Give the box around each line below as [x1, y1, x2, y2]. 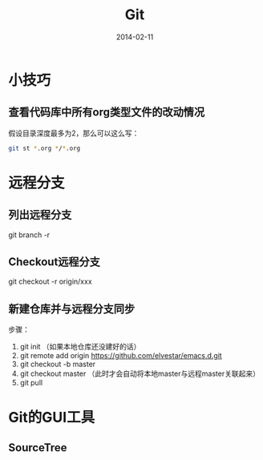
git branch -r [8, 230, 51, 240]
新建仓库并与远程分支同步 [8, 302, 135, 316]
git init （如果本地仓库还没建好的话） [19, 342, 141, 352]
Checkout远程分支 [8, 255, 100, 269]
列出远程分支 [8, 208, 72, 222]
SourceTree [8, 441, 67, 454]
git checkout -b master [19, 359, 96, 369]
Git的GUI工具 [8, 409, 95, 426]
